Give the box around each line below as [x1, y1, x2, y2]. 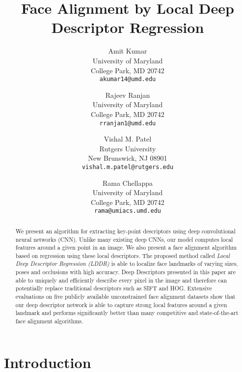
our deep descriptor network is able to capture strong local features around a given [15, 300, 227, 309]
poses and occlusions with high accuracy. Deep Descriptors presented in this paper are [15, 268, 236, 276]
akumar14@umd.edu [99, 76, 156, 83]
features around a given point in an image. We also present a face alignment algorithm [15, 243, 237, 252]
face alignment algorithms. [15, 317, 83, 325]
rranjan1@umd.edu [99, 119, 156, 127]
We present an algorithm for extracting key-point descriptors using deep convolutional [15, 227, 236, 235]
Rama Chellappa [102, 177, 153, 188]
